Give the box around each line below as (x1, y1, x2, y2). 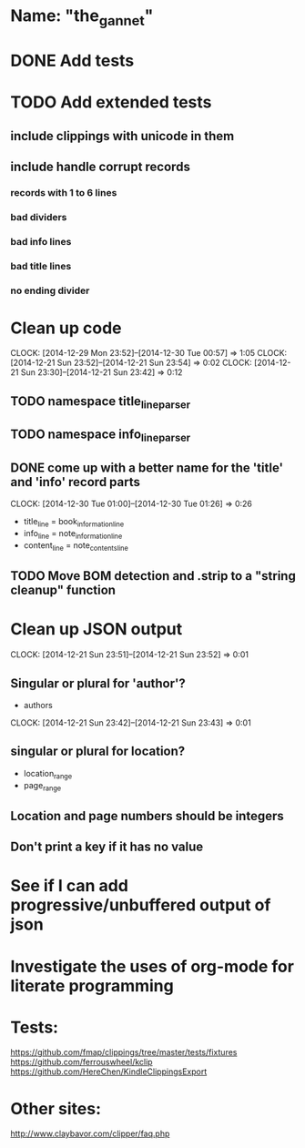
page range (23, 779, 62, 793)
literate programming (10, 975, 174, 996)
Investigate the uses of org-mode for (10, 956, 295, 977)
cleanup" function (10, 583, 117, 598)
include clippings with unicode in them (10, 128, 235, 144)
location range (23, 767, 72, 781)
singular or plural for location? (10, 744, 186, 759)
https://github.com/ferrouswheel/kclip (10, 1057, 153, 1068)
